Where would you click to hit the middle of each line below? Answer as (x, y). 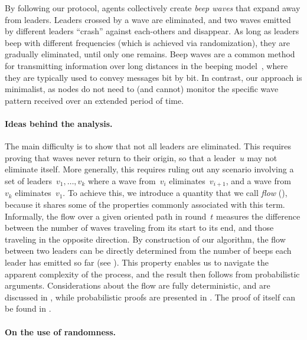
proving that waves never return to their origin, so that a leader (120, 157)
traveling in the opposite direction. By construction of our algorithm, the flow (145, 239)
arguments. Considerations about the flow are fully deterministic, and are (138, 285)
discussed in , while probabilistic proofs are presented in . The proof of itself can (150, 297)
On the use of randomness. (61, 331)
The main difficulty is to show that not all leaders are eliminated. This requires (148, 146)
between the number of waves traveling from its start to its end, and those (139, 228)
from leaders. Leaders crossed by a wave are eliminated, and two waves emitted (148, 19)
